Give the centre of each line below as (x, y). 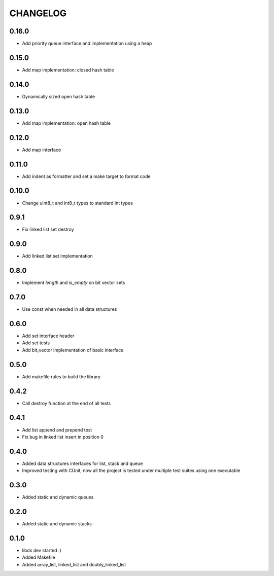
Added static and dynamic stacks (57, 524)
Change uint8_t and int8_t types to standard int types (77, 203)
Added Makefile (39, 557)
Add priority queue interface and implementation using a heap (87, 44)
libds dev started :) (42, 550)
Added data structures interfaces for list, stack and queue (82, 463)
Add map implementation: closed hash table (68, 70)
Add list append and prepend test (57, 430)
